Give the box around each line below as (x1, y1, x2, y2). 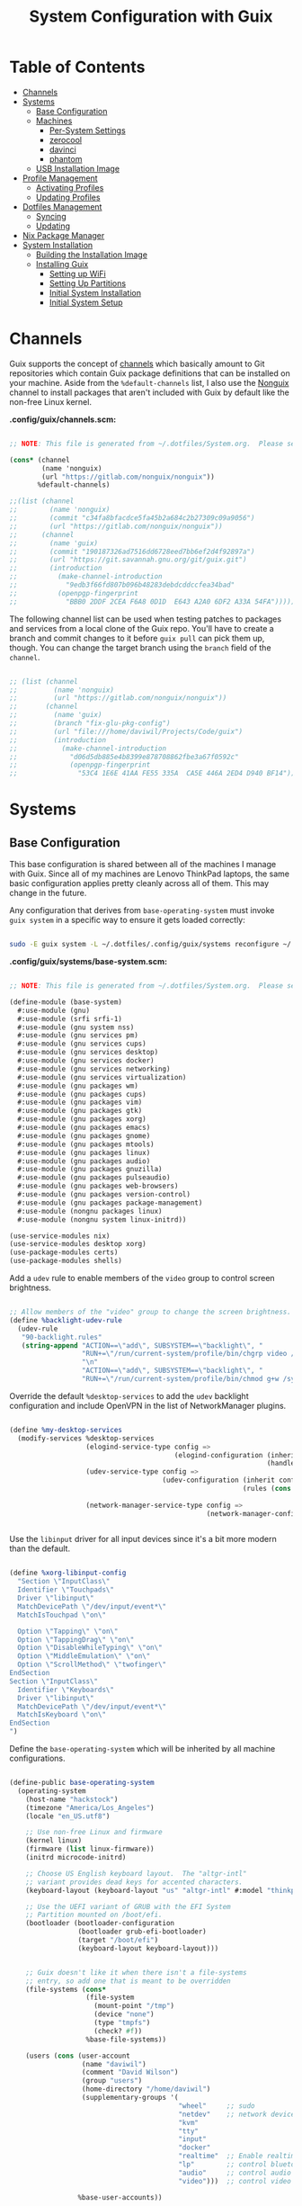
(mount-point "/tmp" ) (93, 2002, 175, 2011)
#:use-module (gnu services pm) (17, 1031, 139, 1040)
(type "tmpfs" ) (93, 2018, 151, 2027)
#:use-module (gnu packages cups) (17, 1090, 147, 1099)
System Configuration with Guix (29, 6, 273, 27)
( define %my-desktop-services (9, 1425, 123, 1434)
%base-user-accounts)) (77, 2193, 164, 2202)
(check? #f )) (93, 2026, 143, 2035)
